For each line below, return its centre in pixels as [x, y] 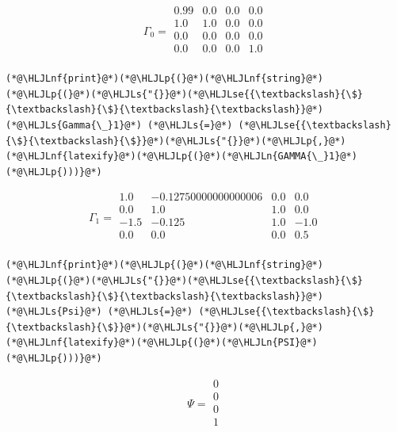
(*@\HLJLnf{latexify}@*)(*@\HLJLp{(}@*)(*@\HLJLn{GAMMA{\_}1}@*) [181, 157]
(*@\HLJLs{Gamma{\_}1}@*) [74, 125]
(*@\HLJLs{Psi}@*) [54, 312]
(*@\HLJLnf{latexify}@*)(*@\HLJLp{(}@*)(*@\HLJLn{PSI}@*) [162, 343]
